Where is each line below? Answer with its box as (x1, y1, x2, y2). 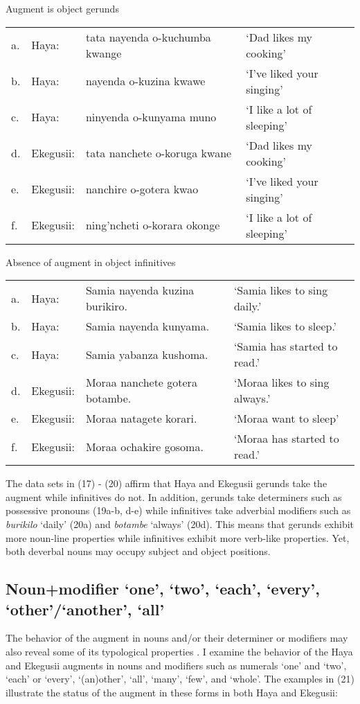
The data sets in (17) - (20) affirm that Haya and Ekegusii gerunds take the (6, 476, 327, 491)
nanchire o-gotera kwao (85, 181, 199, 197)
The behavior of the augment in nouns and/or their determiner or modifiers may (6, 631, 348, 645)
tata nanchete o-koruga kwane (85, 145, 232, 161)
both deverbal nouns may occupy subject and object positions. (6, 544, 271, 558)
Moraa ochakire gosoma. (85, 438, 204, 455)
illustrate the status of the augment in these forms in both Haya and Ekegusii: (6, 685, 338, 699)
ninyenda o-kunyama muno (85, 109, 217, 125)
